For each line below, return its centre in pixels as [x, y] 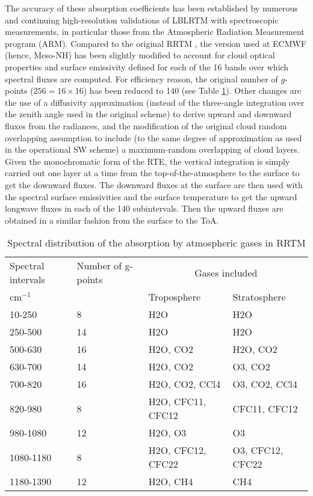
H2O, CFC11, [177, 402]
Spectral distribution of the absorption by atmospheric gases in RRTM [156, 243]
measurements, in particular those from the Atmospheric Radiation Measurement [155, 32]
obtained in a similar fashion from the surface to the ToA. [112, 220]
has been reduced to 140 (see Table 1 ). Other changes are [195, 90]
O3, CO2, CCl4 [265, 384]
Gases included [226, 272]
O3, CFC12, [258, 450]
